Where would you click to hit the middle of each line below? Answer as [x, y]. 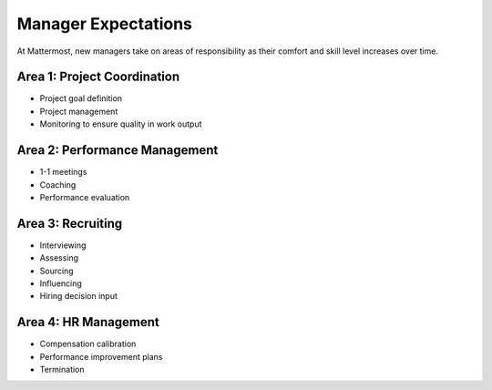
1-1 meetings [63, 172]
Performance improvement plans [101, 356]
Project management [79, 111]
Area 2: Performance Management [118, 150]
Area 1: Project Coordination [98, 77]
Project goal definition [81, 98]
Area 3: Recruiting [70, 223]
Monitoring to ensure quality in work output [121, 124]
